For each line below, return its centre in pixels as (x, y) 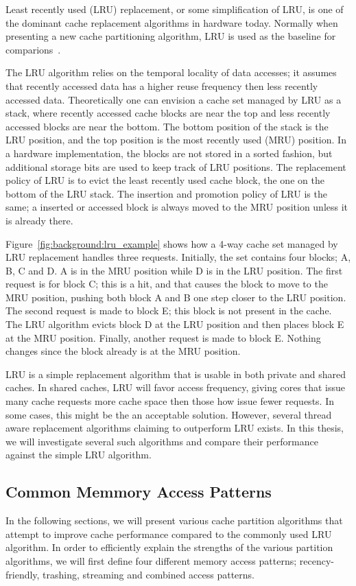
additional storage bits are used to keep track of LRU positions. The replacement (176, 166)
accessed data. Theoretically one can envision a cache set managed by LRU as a (174, 99)
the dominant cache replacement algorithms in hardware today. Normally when (172, 22)
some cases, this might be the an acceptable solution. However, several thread (169, 414)
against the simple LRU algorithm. (79, 455)
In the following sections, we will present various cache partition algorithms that (174, 520)
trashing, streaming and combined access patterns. (149, 574)
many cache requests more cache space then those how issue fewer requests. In (170, 401)
